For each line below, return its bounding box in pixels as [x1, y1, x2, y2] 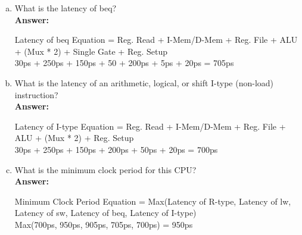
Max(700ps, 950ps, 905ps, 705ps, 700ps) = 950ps [14, 218, 193, 230]
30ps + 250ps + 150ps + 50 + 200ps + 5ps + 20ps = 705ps [14, 57, 234, 69]
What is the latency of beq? [14, 2, 117, 14]
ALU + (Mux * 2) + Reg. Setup [14, 131, 134, 144]
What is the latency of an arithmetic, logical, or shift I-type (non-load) [14, 76, 274, 89]
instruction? [14, 88, 58, 101]
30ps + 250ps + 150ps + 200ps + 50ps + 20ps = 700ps [14, 143, 218, 155]
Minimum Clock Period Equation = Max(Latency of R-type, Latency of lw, [14, 195, 291, 207]
